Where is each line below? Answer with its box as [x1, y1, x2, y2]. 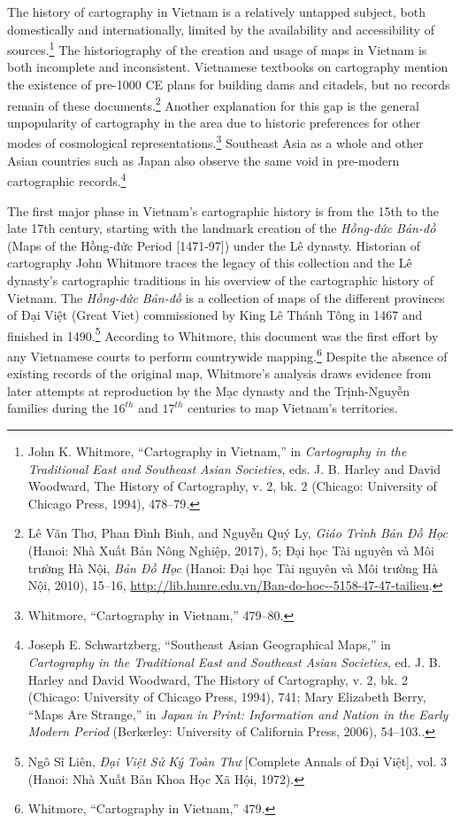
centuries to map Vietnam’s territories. [188, 399, 398, 417]
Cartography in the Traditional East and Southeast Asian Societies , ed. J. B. [27, 652, 441, 671]
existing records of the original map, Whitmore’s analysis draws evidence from [7, 364, 432, 383]
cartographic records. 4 [7, 169, 126, 190]
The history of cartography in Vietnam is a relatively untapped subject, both [7, 3, 425, 20]
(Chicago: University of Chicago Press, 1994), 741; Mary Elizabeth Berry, [27, 687, 426, 706]
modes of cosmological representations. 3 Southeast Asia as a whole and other [7, 131, 424, 152]
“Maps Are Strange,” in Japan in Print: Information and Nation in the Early [27, 704, 448, 723]
